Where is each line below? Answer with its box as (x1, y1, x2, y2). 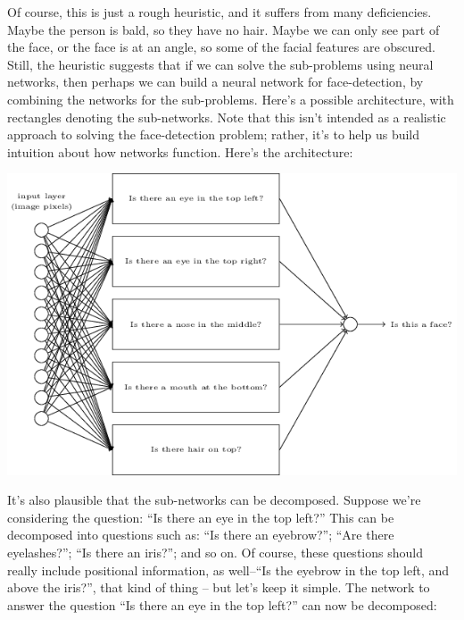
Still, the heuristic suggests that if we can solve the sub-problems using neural (7, 54, 434, 73)
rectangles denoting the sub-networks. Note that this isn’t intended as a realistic (7, 107, 446, 126)
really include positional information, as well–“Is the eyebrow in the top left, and (7, 560, 450, 579)
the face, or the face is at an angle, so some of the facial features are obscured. (7, 38, 435, 56)
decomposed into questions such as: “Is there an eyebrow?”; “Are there (7, 525, 394, 544)
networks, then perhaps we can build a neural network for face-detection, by (7, 72, 424, 91)
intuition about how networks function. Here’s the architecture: (7, 142, 353, 161)
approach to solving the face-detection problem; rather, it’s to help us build (7, 125, 420, 144)
